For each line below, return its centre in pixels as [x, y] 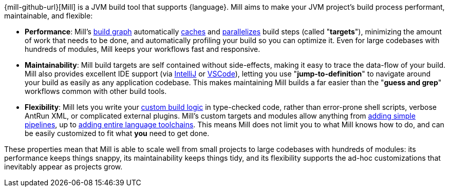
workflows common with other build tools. [96, 91]
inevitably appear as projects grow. [63, 167]
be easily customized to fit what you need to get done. [117, 133]
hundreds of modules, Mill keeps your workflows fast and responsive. [143, 49]
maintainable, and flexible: [49, 16]
